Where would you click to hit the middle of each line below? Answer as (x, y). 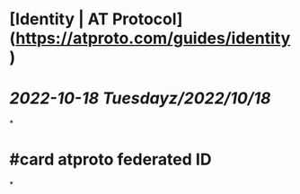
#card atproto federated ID (110, 159)
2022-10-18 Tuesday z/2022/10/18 (140, 98)
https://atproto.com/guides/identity (153, 38)
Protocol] (147, 19)
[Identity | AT (59, 19)
